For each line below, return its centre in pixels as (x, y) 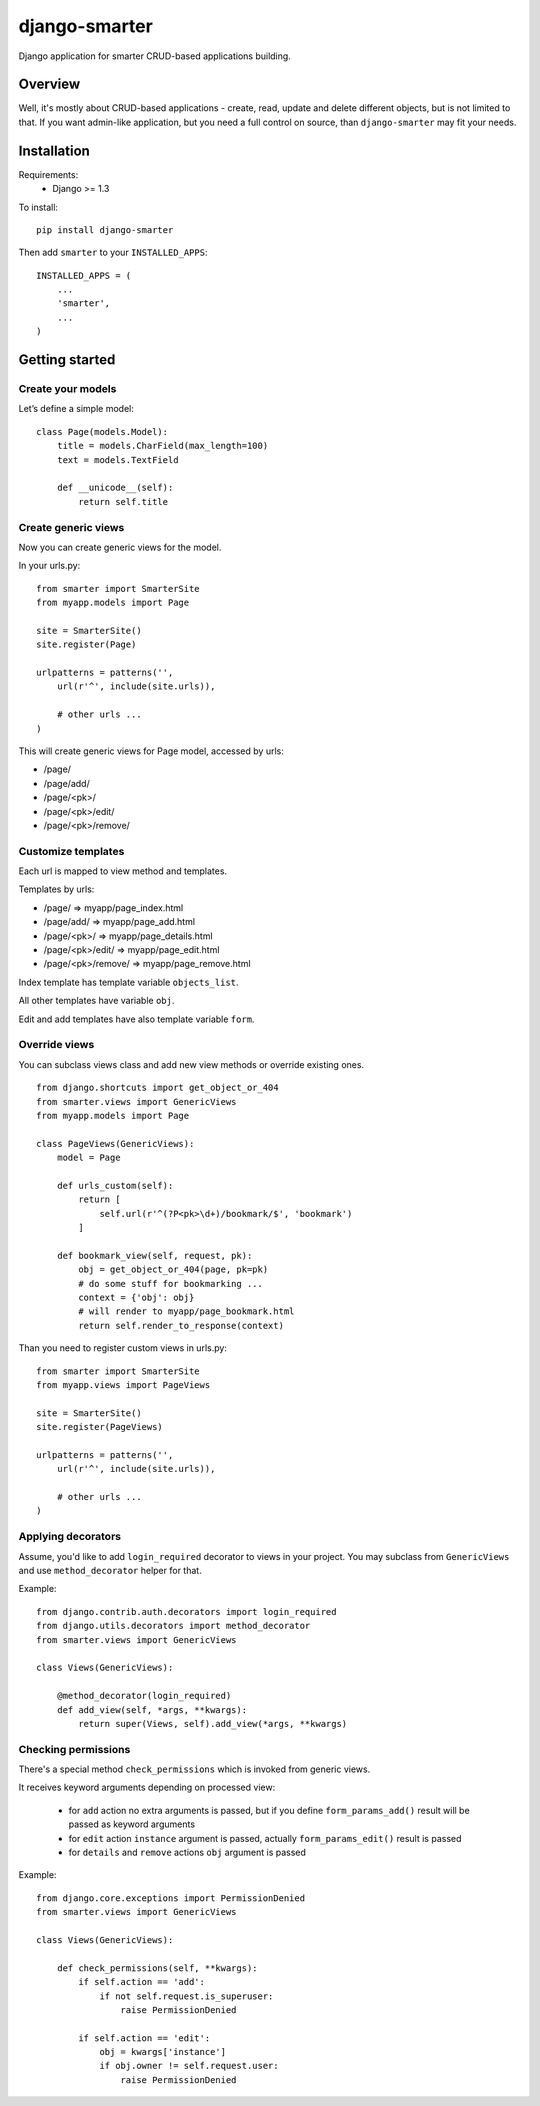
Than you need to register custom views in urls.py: (122, 1348)
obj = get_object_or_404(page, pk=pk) (173, 1269)
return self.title (123, 501)
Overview (49, 84)
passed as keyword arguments (131, 1824)
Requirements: (48, 174)
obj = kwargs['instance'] (163, 2052)
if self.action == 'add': (141, 1982)
